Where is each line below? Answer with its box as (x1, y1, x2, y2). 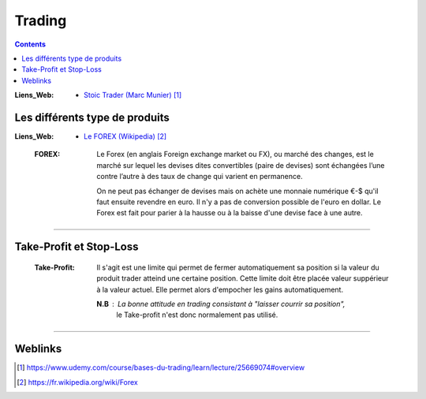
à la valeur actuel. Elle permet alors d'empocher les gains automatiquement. (96, 285, 343, 294)
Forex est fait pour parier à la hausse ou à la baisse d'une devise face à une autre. (96, 208, 363, 218)
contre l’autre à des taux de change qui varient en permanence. (96, 172, 303, 181)
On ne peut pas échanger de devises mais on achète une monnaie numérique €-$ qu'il (96, 186, 379, 196)
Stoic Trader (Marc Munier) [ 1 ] (84, 91, 182, 100)
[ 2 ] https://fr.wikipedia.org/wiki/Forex (17, 377, 138, 386)
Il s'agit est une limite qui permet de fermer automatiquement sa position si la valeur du (96, 263, 380, 272)
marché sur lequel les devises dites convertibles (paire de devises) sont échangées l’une (96, 160, 385, 170)
